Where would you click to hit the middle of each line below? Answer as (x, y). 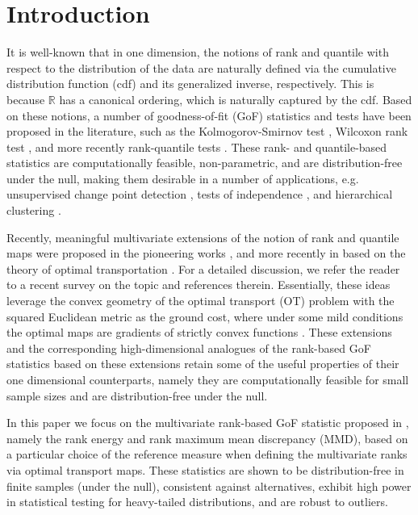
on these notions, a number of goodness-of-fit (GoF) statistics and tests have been (209, 115)
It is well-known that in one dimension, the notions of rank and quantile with (198, 52)
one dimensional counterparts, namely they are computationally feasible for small (208, 379)
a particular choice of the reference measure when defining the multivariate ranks (207, 454)
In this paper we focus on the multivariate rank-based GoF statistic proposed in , (208, 423)
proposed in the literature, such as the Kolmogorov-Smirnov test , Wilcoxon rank (207, 131)
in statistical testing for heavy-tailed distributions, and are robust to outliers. (197, 502)
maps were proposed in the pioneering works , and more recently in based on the (206, 253)
